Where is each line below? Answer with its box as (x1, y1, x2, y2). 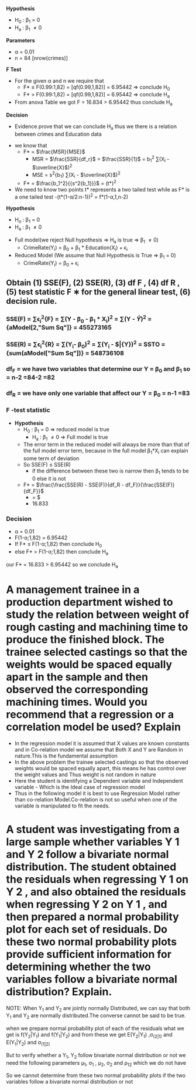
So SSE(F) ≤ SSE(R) (23, 461, 71, 468)
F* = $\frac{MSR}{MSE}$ (23, 148, 85, 155)
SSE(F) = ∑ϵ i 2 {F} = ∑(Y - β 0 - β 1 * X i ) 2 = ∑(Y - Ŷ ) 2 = (6, 314, 152, 324)
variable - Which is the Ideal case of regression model (14, 783, 145, 790)
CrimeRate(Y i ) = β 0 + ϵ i (23, 259, 79, 268)
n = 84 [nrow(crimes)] (14, 54, 68, 61)
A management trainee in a (6, 583, 140, 596)
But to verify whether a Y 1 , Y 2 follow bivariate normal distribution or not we (6, 1051, 186, 1060)
